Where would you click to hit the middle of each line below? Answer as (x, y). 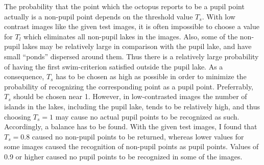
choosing (18, 116)
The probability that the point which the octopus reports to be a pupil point (124, 6)
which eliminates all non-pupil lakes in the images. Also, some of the (130, 36)
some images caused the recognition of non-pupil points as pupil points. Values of (131, 146)
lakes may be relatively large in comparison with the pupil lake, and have (137, 46)
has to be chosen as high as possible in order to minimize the (151, 76)
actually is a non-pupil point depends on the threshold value (99, 16)
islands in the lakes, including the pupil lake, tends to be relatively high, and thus (132, 106)
